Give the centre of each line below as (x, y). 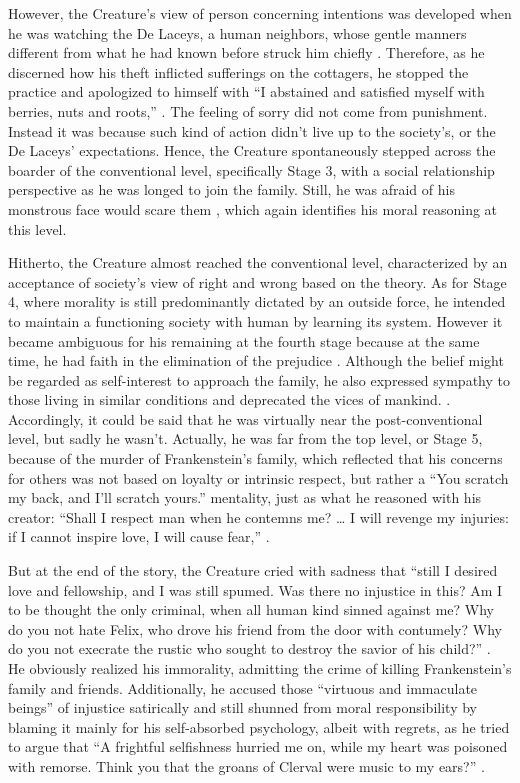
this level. (37, 228)
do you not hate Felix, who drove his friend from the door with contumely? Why (255, 628)
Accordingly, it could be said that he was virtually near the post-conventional (245, 418)
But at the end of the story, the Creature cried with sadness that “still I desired (253, 570)
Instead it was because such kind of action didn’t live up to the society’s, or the (252, 130)
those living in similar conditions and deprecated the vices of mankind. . (229, 399)
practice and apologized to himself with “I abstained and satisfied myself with (246, 91)
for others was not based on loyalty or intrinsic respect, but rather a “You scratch (258, 477)
